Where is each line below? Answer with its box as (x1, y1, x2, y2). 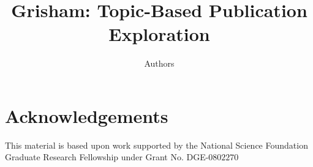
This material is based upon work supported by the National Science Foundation (5, 138, 308, 151)
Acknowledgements (5, 103, 168, 128)
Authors (144, 57, 175, 70)
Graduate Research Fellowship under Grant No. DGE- (5, 150, 209, 163)
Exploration (108, 21, 210, 46)
